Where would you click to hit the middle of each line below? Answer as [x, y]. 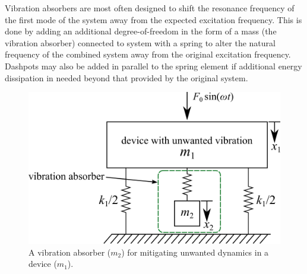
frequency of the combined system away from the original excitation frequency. [148, 54]
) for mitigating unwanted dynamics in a [195, 252]
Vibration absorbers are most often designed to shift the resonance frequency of [150, 8]
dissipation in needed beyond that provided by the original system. [126, 77]
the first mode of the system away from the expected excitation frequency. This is [153, 19]
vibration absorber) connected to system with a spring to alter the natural [140, 42]
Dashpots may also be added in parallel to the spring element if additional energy [153, 66]
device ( [43, 264]
